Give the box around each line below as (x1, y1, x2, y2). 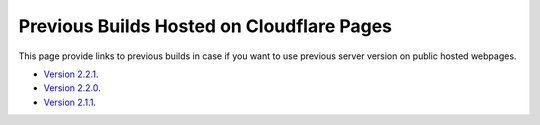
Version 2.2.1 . (43, 68, 99, 80)
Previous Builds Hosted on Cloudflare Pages (18, 15, 393, 37)
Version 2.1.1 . (43, 96, 97, 108)
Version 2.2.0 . (43, 82, 102, 94)
